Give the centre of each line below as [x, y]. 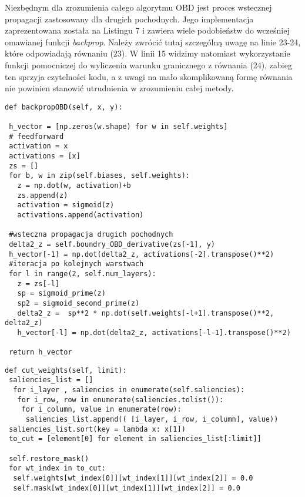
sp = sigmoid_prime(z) [61, 294]
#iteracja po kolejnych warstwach [76, 264]
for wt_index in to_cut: [57, 468]
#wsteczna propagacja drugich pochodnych [91, 235]
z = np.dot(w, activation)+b [74, 185]
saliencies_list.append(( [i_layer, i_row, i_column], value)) [152, 420]
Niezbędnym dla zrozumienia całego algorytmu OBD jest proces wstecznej [138, 7]
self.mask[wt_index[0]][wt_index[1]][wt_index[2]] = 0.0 [127, 488]
